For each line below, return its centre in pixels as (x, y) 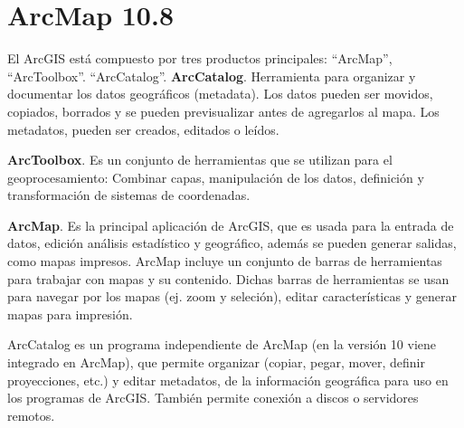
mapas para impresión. (70, 314)
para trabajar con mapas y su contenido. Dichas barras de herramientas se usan (228, 278)
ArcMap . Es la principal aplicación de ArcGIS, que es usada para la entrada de (231, 225)
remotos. (31, 415)
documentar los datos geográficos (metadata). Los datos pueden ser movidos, (220, 94)
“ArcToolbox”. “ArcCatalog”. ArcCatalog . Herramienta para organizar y (212, 76)
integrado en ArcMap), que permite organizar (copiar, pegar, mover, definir (216, 362)
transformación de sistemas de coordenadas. (129, 195)
